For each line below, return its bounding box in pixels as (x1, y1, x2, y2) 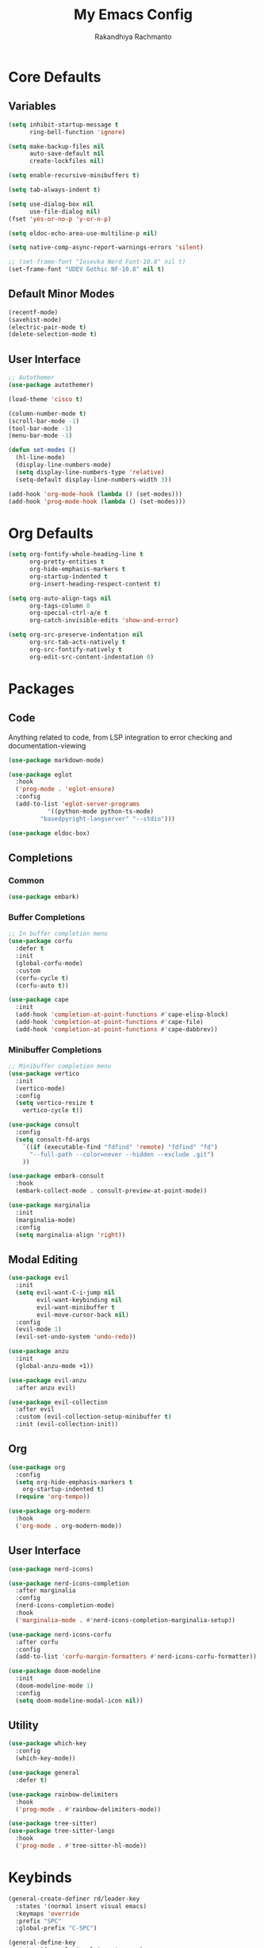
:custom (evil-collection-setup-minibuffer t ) (15, 1413, 172, 1421)
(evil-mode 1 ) (15, 1325, 62, 1334)
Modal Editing (8, 1253, 78, 1266)
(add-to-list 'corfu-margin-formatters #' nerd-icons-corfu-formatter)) (15, 1652, 258, 1661)
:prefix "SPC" (15, 1917, 62, 1925)
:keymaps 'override (15, 1909, 80, 1918)
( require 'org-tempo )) (15, 1493, 90, 1501)
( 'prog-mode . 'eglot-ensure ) (15, 785, 115, 794)
